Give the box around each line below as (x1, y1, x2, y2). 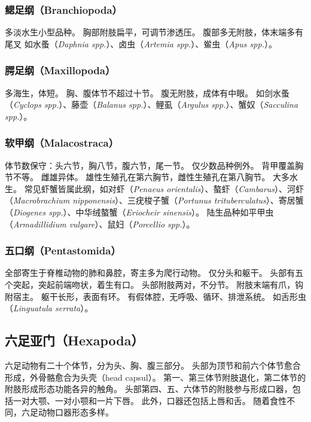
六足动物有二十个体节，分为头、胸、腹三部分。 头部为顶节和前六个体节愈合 (5, 359, 301, 371)
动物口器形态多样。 (38, 406, 114, 418)
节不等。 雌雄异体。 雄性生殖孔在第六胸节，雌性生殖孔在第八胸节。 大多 (5, 171, 289, 183)
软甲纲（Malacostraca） (5, 135, 119, 150)
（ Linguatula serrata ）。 (5, 302, 93, 314)
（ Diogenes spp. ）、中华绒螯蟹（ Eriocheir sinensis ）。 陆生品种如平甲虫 (5, 206, 274, 218)
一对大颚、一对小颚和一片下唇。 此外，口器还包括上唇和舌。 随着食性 (13, 394, 287, 406)
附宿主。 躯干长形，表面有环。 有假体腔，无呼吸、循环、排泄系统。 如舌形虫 (5, 290, 306, 302)
